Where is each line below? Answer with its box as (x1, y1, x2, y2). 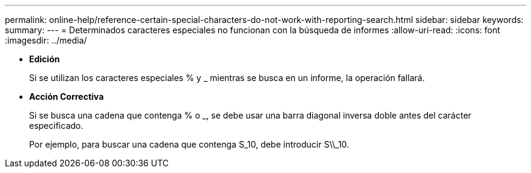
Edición (29, 54, 60, 64)
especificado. (29, 120, 84, 131)
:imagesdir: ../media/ (5, 35, 87, 45)
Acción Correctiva (29, 91, 104, 102)
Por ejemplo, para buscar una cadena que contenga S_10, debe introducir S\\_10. (29, 139, 349, 149)
